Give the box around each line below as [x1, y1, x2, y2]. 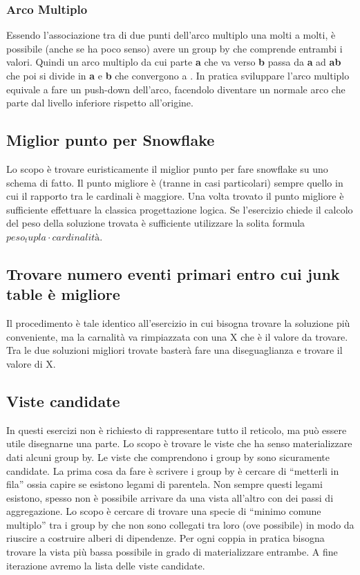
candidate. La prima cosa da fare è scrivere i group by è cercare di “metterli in [6, 463, 339, 478]
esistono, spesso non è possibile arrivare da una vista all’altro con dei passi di [6, 490, 334, 505]
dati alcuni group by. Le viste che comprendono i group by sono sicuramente [6, 449, 330, 464]
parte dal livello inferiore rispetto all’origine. [6, 95, 193, 110]
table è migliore [6, 283, 120, 305]
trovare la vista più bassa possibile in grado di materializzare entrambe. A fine [6, 545, 338, 559]
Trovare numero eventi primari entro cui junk [6, 263, 340, 284]
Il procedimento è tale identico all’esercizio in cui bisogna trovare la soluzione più [6, 316, 350, 330]
